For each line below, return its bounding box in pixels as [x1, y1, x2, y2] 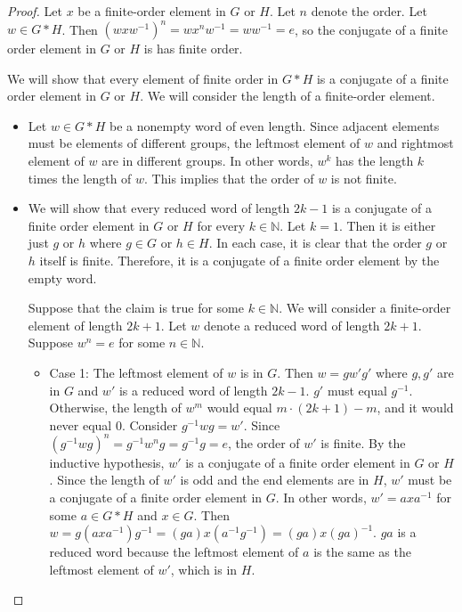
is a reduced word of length [118, 380, 268, 399]
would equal [207, 398, 272, 417]
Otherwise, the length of [49, 398, 182, 417]
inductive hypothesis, [49, 453, 165, 471]
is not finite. [330, 168, 397, 187]
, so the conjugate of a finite [295, 20, 448, 38]
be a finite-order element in [77, 2, 226, 20]
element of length [28, 315, 123, 334]
